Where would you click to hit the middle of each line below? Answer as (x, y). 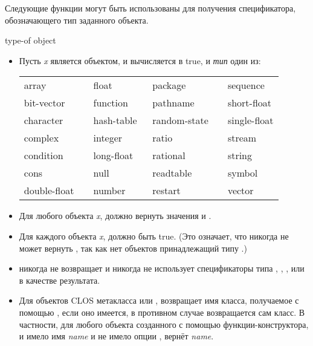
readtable (172, 173)
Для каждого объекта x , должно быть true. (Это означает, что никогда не (154, 236)
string (240, 155)
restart (166, 191)
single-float (250, 120)
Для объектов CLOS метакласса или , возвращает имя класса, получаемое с (159, 300)
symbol (243, 173)
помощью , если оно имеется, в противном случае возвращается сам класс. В (162, 312)
